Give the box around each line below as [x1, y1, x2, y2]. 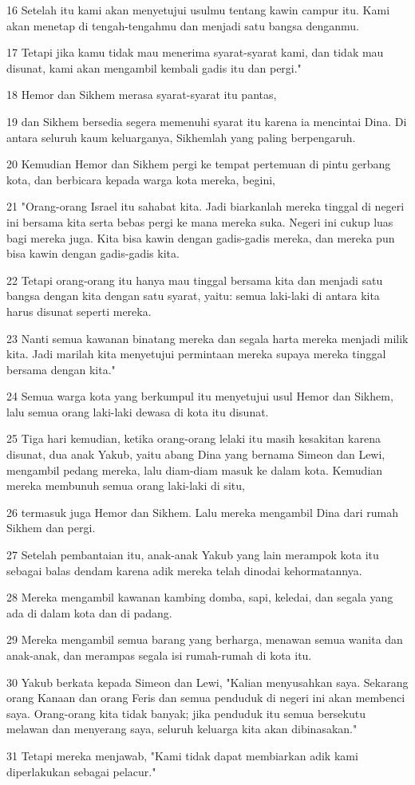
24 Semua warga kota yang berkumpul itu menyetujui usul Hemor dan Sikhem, [6, 388, 393, 404]
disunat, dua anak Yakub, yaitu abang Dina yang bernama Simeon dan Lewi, [6, 446, 385, 463]
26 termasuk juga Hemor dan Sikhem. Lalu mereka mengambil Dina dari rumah [6, 503, 399, 520]
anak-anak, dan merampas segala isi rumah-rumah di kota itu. [6, 647, 312, 663]
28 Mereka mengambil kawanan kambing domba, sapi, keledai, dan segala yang [6, 589, 393, 606]
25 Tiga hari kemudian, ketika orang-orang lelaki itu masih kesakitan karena [6, 430, 381, 447]
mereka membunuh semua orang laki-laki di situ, [6, 477, 245, 494]
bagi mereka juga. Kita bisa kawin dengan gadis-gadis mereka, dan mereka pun [6, 229, 395, 246]
